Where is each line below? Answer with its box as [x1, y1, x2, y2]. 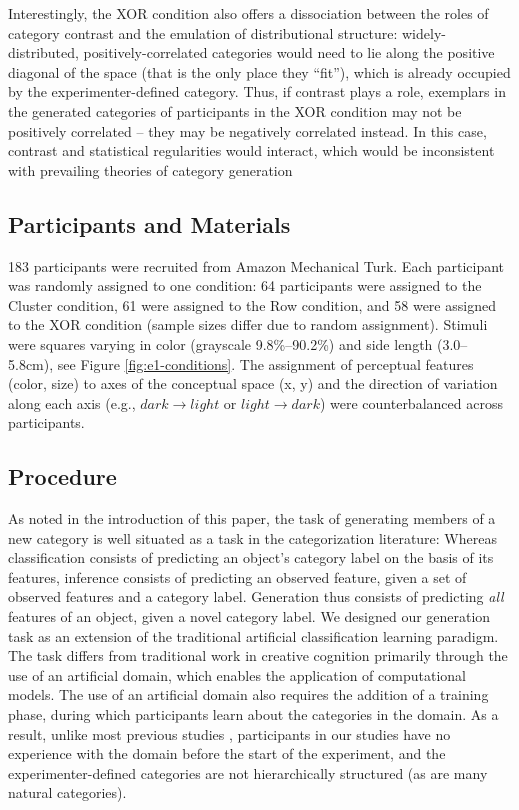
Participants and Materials [8, 208, 291, 239]
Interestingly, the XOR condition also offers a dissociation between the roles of [8, 3, 489, 23]
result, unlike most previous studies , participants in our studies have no [8, 723, 451, 744]
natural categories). [8, 782, 127, 803]
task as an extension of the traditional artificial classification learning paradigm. [8, 625, 499, 646]
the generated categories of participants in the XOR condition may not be [8, 100, 462, 121]
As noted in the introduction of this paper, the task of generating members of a [8, 508, 496, 529]
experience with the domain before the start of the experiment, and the [8, 743, 446, 764]
